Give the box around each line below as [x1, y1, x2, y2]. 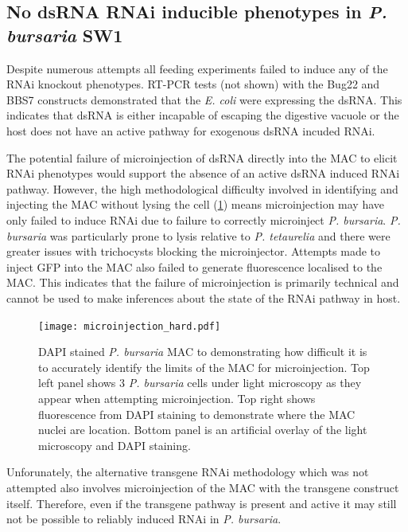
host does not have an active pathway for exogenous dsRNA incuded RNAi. [6, 122, 375, 139]
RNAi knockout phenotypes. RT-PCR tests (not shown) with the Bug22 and [6, 76, 380, 92]
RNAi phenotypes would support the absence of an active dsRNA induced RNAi [6, 165, 400, 182]
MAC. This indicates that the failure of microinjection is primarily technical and [6, 274, 399, 291]
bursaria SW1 [6, 22, 123, 47]
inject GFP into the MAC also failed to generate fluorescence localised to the [6, 258, 383, 275]
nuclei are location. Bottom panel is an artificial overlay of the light [38, 421, 367, 438]
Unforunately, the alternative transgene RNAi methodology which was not [6, 464, 369, 480]
